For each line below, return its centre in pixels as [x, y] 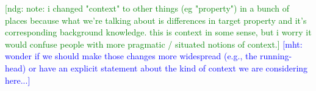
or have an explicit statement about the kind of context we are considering [168, 67]
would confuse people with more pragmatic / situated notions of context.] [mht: [154, 44]
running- [276, 56]
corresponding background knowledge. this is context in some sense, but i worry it [158, 32]
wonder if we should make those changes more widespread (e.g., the [131, 56]
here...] [18, 80]
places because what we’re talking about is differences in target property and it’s [156, 20]
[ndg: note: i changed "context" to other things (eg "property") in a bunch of [147, 8]
